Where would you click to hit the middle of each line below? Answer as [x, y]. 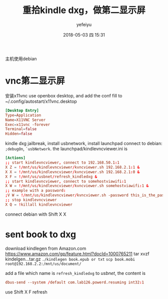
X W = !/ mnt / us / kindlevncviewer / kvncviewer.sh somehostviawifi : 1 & [77, 186]
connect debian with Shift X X [36, 214]
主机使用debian [21, 59]
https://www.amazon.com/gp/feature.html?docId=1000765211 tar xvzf [77, 253]
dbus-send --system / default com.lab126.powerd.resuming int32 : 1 [74, 282]
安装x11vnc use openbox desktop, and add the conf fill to [64, 95]
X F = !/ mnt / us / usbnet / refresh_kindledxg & [51, 177]
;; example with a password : [35, 191]
